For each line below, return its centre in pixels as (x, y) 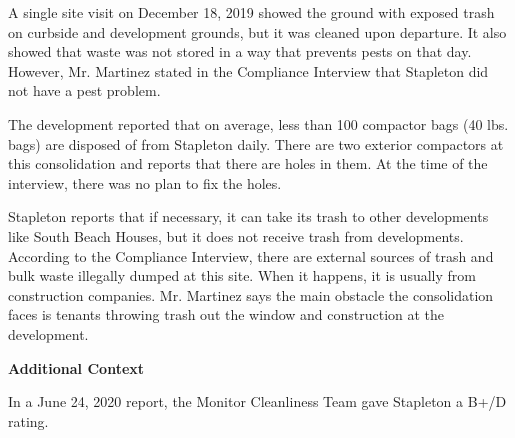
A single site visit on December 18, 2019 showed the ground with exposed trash (251, 12)
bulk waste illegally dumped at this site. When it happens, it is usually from (242, 275)
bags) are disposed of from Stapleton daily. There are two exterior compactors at (256, 143)
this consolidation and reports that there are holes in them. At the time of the (248, 163)
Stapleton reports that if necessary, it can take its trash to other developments (248, 216)
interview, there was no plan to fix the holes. (145, 182)
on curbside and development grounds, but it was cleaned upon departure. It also (257, 31)
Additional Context (76, 367)
